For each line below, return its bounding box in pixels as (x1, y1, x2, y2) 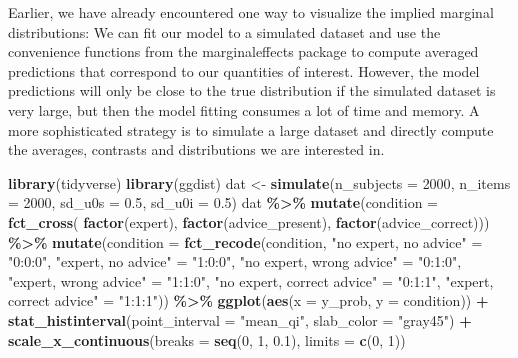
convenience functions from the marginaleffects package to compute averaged (8, 41, 479, 62)
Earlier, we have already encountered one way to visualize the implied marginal (8, 2, 494, 22)
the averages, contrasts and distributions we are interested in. (8, 139, 385, 160)
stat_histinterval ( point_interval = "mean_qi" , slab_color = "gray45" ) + (8, 309, 472, 330)
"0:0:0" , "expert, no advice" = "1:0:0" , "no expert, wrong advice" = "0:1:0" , (8, 251, 462, 272)
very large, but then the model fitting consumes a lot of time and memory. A (8, 99, 480, 120)
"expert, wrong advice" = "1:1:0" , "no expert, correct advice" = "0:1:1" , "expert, (8, 270, 494, 291)
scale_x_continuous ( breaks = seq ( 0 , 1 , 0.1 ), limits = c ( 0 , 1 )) (8, 329, 406, 350)
